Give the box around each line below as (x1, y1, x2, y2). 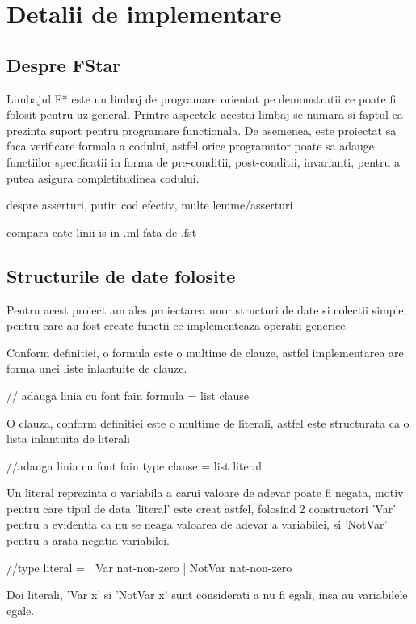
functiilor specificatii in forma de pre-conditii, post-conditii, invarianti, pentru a (6, 153, 400, 170)
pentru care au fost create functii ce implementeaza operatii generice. (6, 317, 349, 334)
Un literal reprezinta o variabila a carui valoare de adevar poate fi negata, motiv (6, 484, 404, 501)
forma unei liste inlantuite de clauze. (6, 360, 187, 377)
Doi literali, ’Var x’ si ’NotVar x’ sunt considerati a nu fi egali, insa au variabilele (6, 586, 408, 603)
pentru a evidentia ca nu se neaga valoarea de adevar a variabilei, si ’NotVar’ (6, 516, 388, 533)
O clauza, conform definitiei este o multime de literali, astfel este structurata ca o (6, 414, 410, 431)
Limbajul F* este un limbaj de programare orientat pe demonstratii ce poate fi (6, 90, 397, 107)
